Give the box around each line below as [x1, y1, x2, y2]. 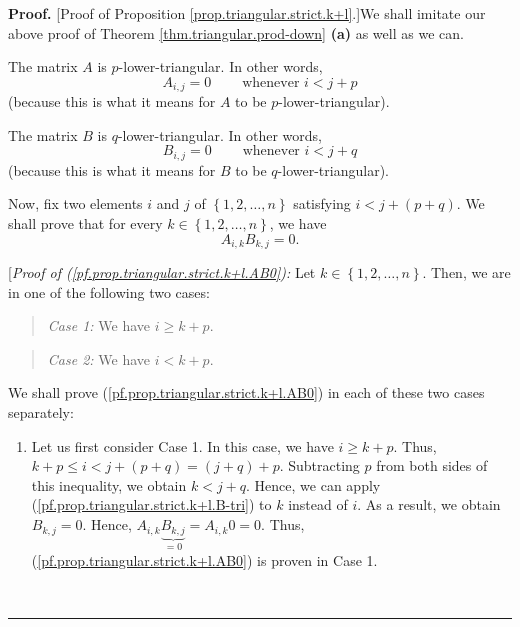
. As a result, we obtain [357, 494, 501, 515]
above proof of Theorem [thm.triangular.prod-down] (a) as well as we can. [8, 22, 464, 43]
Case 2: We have [47, 348, 150, 369]
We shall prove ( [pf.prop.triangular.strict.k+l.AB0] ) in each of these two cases [8, 382, 485, 403]
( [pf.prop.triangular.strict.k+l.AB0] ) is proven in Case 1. [31, 549, 378, 570]
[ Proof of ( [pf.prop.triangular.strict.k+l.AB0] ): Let [8, 262, 316, 283]
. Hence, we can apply [246, 474, 381, 495]
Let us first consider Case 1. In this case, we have [31, 435, 334, 456]
